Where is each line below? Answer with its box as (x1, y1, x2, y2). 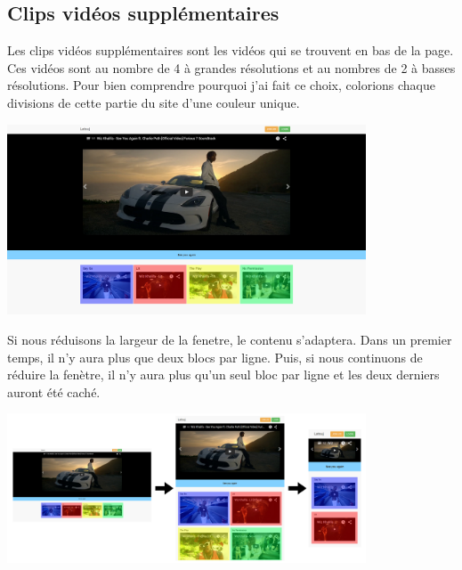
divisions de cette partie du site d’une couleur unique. (7, 93, 300, 111)
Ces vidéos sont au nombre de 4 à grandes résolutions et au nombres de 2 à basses (7, 58, 456, 77)
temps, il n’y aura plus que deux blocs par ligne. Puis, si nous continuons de (7, 347, 423, 366)
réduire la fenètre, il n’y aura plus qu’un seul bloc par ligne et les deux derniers (7, 365, 440, 384)
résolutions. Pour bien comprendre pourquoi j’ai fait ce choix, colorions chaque (7, 76, 435, 94)
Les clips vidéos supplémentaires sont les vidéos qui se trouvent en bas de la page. (7, 41, 454, 60)
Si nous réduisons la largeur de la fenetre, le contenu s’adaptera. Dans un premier (7, 330, 452, 348)
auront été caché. (7, 382, 101, 401)
